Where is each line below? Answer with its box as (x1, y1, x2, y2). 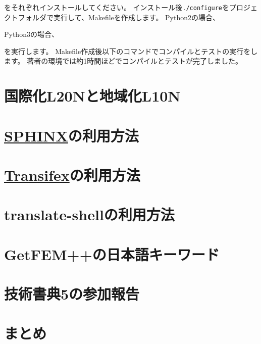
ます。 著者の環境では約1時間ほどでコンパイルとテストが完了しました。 (4, 56, 242, 66)
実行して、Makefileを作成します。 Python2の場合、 (53, 12, 220, 22)
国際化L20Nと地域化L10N (4, 85, 181, 106)
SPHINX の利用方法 (4, 125, 139, 145)
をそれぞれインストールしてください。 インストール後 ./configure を (4, 2, 230, 12)
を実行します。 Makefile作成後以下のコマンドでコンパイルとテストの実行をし (4, 45, 258, 56)
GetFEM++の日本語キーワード (4, 243, 220, 264)
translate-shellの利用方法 (4, 204, 175, 225)
